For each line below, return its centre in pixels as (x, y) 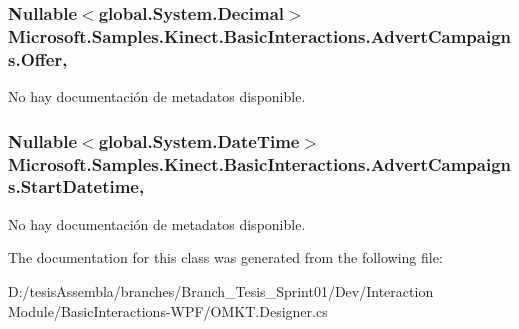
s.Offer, (38, 58)
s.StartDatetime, (76, 186)
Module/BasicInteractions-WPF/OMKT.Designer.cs (168, 310)
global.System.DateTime (199, 140)
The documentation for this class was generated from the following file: (225, 257)
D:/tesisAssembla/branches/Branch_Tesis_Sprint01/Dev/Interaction (221, 290)
